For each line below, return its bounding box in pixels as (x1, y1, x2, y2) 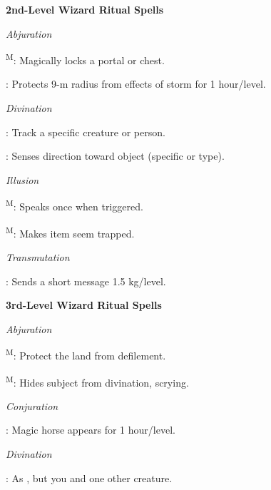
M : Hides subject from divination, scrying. (6, 372, 189, 389)
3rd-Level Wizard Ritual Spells (6, 297, 162, 312)
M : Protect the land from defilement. (6, 346, 166, 362)
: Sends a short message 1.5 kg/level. (6, 273, 166, 288)
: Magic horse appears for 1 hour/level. (6, 422, 175, 437)
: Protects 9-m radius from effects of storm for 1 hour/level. (6, 76, 266, 91)
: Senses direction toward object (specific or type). (6, 148, 225, 163)
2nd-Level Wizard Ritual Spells (6, 2, 164, 16)
